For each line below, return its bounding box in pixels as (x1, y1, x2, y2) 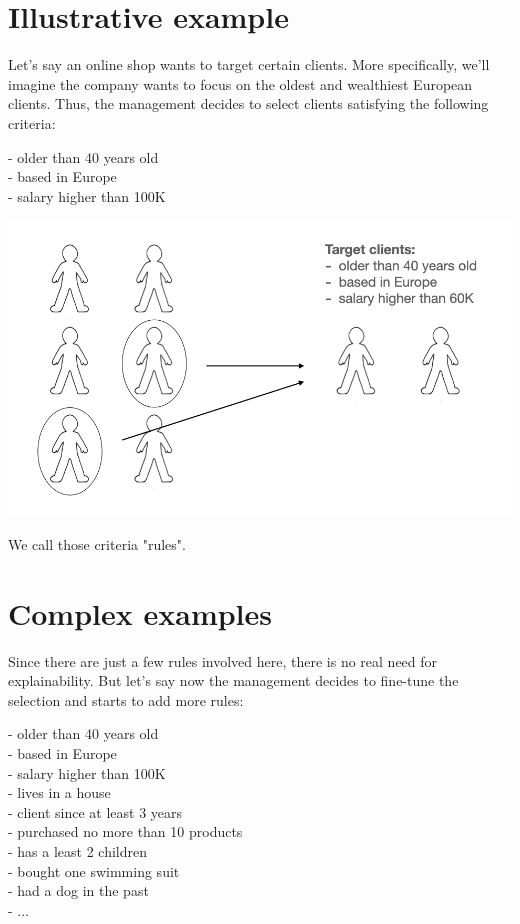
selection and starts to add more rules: (8, 689, 244, 710)
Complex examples (8, 592, 273, 633)
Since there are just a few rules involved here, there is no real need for (8, 650, 438, 671)
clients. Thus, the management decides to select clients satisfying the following (8, 93, 489, 114)
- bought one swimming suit (8, 860, 180, 881)
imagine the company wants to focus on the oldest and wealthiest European (8, 73, 473, 94)
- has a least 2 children (8, 841, 148, 862)
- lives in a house (8, 782, 111, 803)
